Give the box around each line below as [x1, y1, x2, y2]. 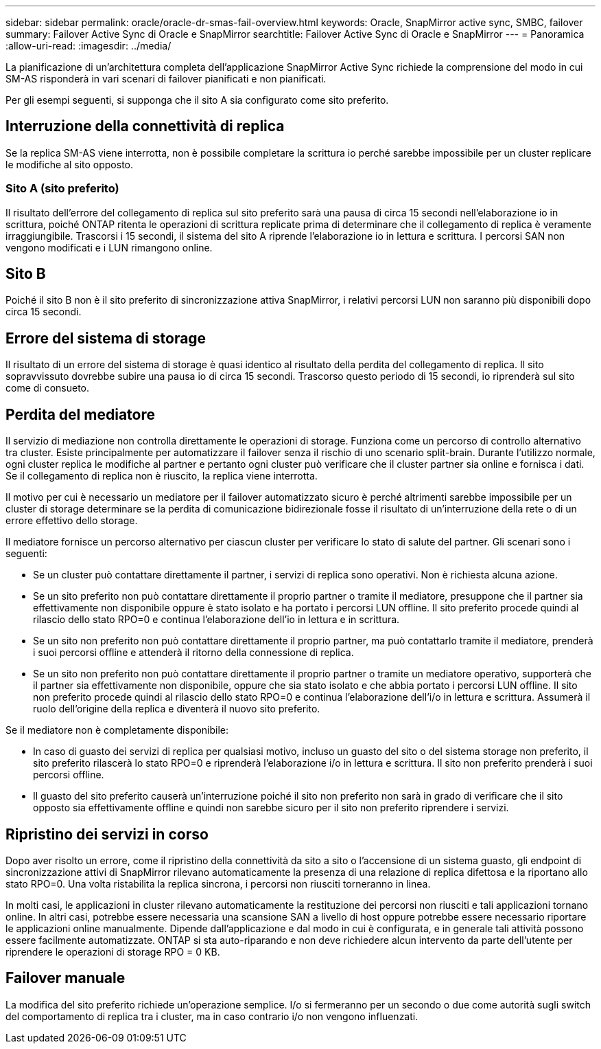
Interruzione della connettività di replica [5, 117, 285, 135]
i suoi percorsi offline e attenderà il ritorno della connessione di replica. [33, 646, 354, 659]
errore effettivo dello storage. [5, 515, 138, 527]
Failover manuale [5, 969, 126, 987]
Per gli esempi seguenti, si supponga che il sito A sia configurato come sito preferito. [5, 94, 389, 106]
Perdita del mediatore [5, 405, 155, 423]
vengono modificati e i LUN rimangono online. [5, 241, 213, 253]
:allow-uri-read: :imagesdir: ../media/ [5, 40, 172, 52]
